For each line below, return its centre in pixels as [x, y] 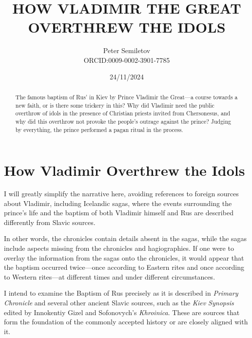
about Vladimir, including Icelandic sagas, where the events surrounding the [118, 203]
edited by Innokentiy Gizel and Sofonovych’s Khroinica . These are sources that [122, 312]
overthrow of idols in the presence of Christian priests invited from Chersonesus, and [123, 113]
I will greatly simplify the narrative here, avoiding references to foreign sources [121, 194]
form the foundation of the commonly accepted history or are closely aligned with [126, 322]
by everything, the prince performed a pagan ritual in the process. [99, 129]
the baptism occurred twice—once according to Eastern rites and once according [124, 267]
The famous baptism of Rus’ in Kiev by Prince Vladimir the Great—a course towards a [126, 97]
